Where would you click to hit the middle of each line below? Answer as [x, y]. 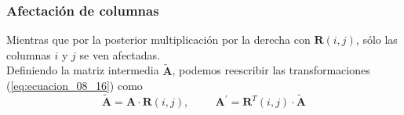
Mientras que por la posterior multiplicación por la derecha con [158, 40]
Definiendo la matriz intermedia [83, 70]
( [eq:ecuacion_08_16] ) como [75, 86]
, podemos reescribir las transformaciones [271, 70]
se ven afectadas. [120, 54]
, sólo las [377, 40]
